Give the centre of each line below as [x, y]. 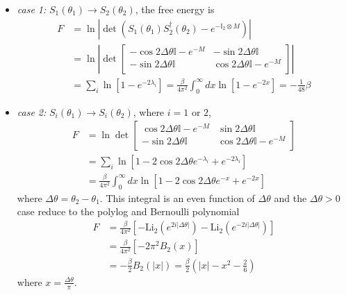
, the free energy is [175, 9]
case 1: [32, 9]
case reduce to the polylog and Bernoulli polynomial [128, 211]
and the [290, 197]
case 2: [32, 111]
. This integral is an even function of [177, 197]
